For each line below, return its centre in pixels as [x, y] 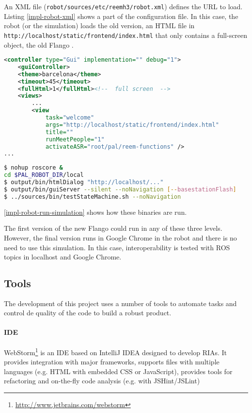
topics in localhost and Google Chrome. [63, 257]
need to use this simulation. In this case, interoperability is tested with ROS [117, 247]
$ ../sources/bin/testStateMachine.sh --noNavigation [93, 197]
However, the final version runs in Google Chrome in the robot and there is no [120, 237]
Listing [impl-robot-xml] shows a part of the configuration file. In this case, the [121, 16]
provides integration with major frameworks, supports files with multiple [112, 362]
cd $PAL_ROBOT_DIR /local [44, 175]
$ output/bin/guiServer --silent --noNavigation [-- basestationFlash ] [120, 189]
